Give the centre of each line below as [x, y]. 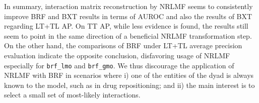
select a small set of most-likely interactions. [72, 95]
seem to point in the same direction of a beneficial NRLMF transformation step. [128, 35]
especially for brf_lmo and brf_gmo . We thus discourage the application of [119, 65]
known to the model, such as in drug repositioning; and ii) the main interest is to [129, 85]
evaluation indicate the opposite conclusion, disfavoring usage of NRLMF [117, 55]
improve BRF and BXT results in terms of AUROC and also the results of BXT [128, 16]
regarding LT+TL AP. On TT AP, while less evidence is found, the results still [126, 26]
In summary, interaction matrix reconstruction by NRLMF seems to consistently [128, 6]
